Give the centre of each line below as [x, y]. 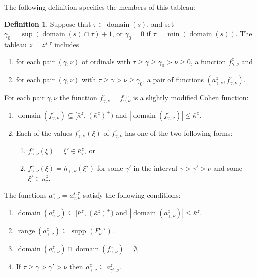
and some [228, 167]
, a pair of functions [173, 79]
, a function [208, 61]
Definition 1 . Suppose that [48, 23]
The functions [25, 195]
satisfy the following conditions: [132, 195]
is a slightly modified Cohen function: [191, 97]
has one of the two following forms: [179, 133]
